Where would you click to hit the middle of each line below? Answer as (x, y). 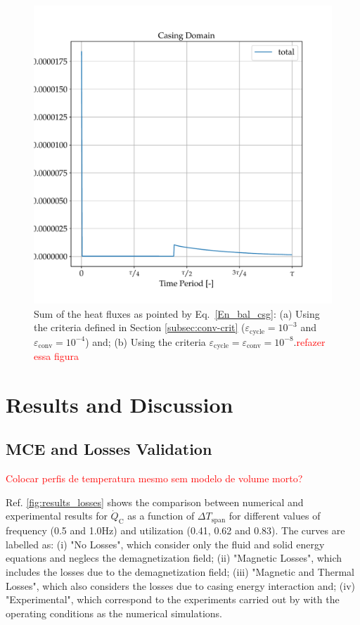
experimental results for (57, 516)
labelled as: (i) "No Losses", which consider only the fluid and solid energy (165, 544)
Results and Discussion (120, 404)
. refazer (309, 341)
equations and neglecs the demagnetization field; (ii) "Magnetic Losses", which (174, 558)
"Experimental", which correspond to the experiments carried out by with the (173, 599)
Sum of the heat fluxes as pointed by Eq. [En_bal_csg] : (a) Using (177, 313)
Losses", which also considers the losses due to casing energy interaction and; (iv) (181, 585)
